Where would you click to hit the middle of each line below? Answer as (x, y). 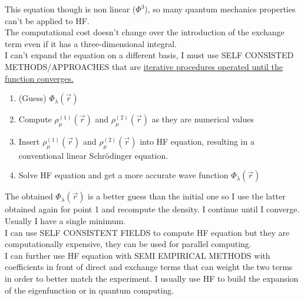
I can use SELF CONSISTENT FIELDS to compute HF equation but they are (147, 232)
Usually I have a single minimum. (65, 220)
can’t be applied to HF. (47, 20)
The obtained (29, 196)
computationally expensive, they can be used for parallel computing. (128, 244)
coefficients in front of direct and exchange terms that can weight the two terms (149, 267)
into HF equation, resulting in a (197, 141)
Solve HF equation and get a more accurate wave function (123, 175)
